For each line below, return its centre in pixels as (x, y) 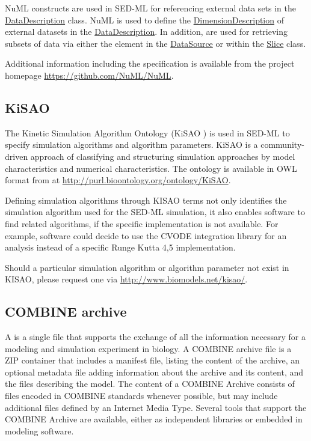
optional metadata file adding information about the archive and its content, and (154, 372)
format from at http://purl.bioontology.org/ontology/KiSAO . (118, 180)
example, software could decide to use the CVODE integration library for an (146, 235)
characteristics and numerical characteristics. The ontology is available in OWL (151, 168)
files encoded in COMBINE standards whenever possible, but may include (141, 396)
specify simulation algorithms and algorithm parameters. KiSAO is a (131, 144)
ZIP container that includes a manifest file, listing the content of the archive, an (152, 360)
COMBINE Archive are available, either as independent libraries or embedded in (154, 419)
